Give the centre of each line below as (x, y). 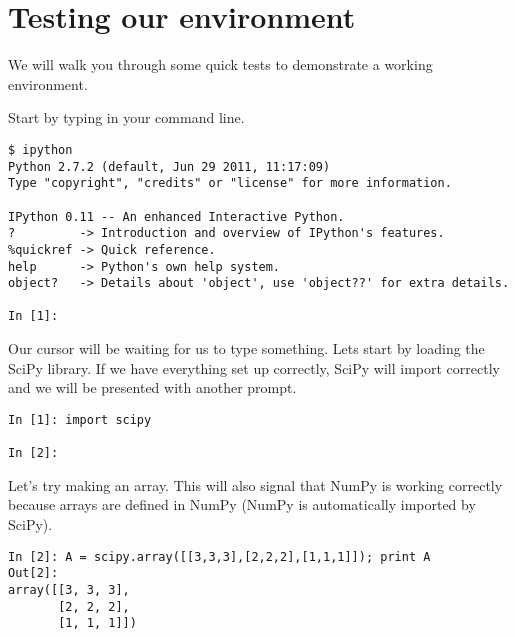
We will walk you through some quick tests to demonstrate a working (220, 64)
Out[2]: (33, 573)
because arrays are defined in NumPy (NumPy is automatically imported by (242, 504)
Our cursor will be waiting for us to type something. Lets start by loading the (246, 348)
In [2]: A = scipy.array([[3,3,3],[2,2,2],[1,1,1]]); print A (219, 556)
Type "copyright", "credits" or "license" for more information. (230, 183)
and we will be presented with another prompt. (152, 387)
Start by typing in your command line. (126, 117)
